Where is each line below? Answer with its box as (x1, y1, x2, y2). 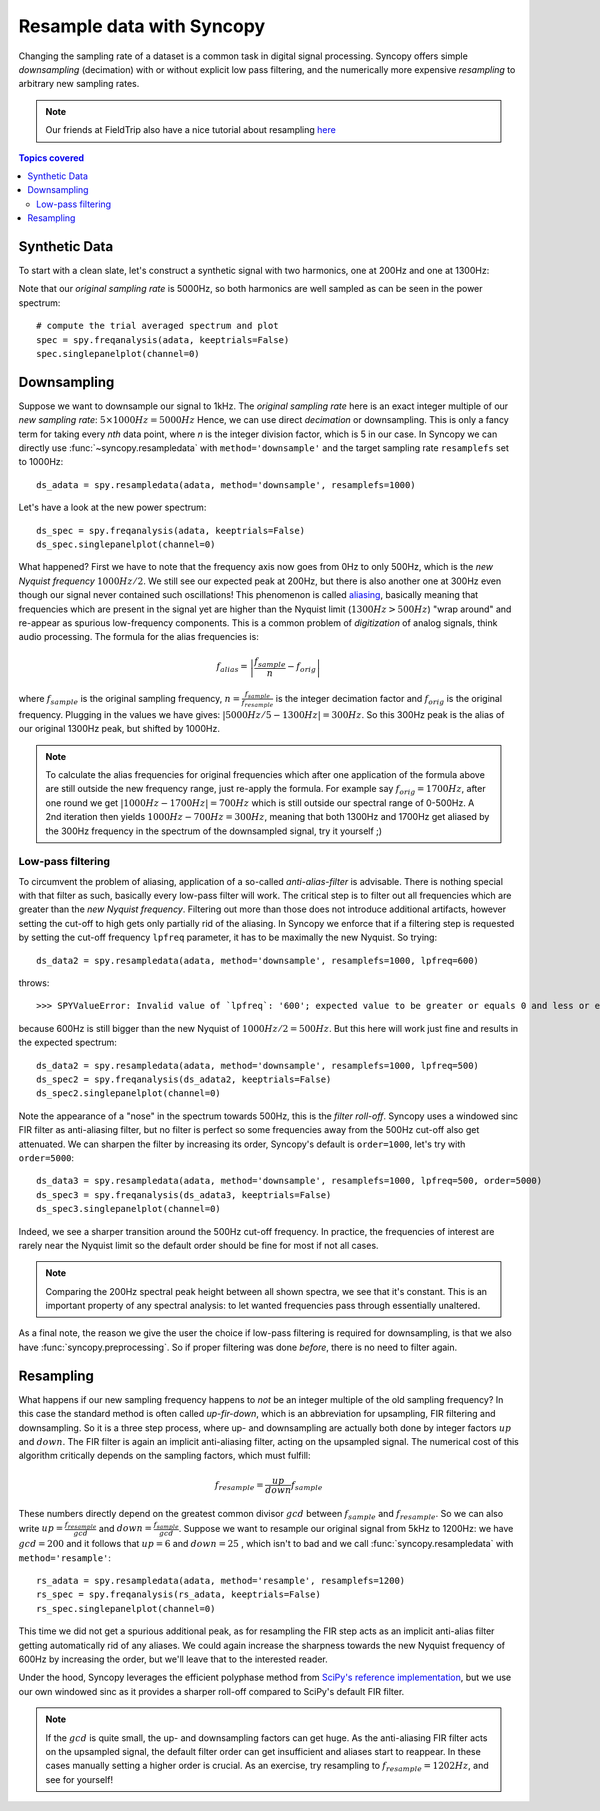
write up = (18, 1522, 64, 1534)
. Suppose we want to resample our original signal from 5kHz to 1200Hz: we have (178, 1522, 514, 1534)
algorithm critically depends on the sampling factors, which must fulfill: (18, 1450, 311, 1462)
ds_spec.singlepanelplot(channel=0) (36, 538, 216, 550)
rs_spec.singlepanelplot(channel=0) (36, 1603, 216, 1614)
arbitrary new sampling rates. (18, 78, 140, 90)
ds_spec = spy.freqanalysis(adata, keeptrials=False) (36, 525, 305, 536)
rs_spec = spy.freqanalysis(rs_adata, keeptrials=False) (36, 1589, 322, 1600)
